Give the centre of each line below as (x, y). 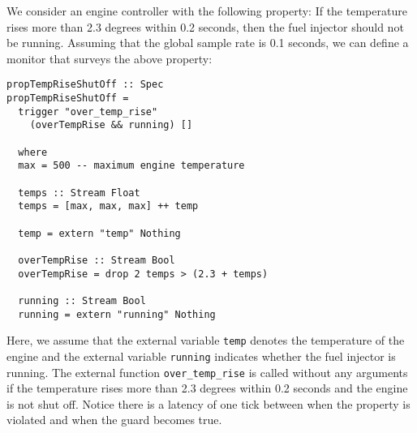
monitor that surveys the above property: (110, 58)
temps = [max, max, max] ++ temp (108, 206)
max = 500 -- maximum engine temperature (131, 166)
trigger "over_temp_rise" (88, 111)
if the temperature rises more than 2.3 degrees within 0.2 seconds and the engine (207, 388)
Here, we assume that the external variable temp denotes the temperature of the (206, 340)
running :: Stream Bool (82, 300)
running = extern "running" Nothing (117, 314)
